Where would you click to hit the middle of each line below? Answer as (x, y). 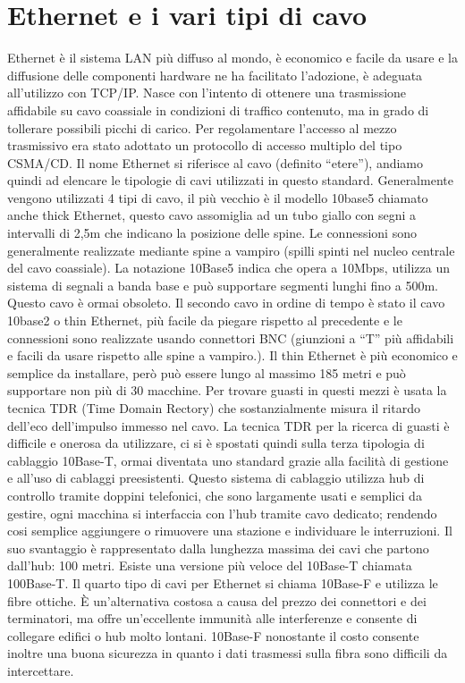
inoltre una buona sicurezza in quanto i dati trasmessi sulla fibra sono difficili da (228, 653)
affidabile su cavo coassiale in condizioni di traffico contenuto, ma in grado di (218, 110)
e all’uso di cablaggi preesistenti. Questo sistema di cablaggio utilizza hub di (216, 478)
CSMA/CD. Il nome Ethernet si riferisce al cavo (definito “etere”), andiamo (216, 162)
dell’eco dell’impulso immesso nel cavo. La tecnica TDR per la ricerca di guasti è (228, 425)
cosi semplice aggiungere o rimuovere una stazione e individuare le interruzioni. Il (230, 531)
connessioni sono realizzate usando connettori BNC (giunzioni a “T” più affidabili (231, 337)
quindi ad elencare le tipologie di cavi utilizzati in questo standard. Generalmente (230, 180)
